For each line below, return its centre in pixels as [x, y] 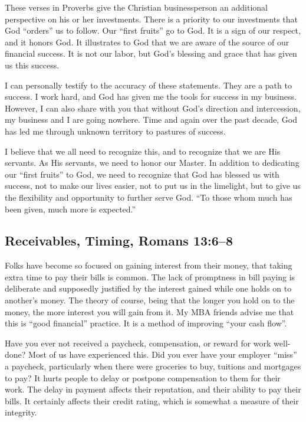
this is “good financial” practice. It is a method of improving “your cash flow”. [146, 323]
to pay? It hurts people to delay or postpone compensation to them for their [143, 377]
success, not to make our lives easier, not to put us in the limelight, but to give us [153, 186]
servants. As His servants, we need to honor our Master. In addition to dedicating [152, 163]
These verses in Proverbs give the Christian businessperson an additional [136, 7]
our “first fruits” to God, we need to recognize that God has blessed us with [142, 174]
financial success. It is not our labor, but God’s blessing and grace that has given [151, 53]
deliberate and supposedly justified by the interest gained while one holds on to [148, 288]
